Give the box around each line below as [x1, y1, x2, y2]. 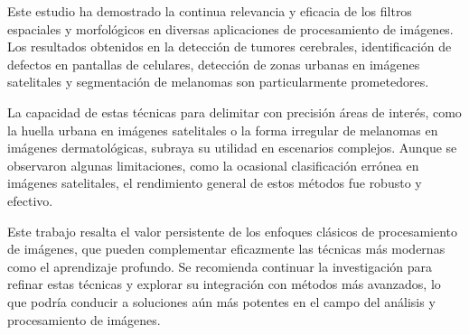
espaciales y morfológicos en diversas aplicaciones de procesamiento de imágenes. [7, 19, 454, 38]
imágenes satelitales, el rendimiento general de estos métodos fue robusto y [7, 173, 422, 192]
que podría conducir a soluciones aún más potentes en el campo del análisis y [7, 292, 436, 311]
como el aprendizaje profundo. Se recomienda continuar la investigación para [7, 256, 433, 275]
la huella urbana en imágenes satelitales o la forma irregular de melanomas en [7, 120, 438, 139]
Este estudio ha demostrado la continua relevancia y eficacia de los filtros [7, 2, 412, 20]
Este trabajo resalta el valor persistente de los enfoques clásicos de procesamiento [7, 221, 458, 240]
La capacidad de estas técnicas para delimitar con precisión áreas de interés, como [7, 102, 462, 121]
